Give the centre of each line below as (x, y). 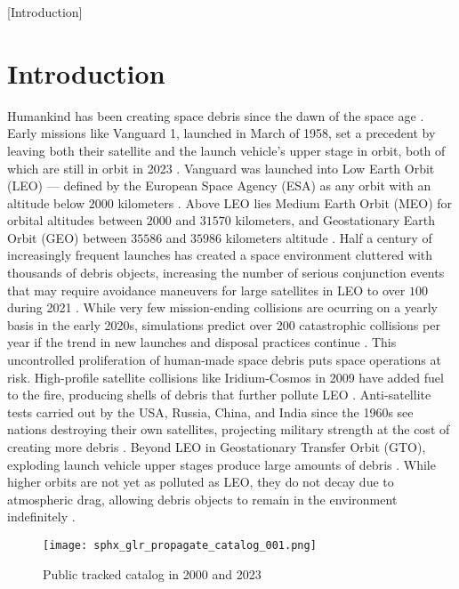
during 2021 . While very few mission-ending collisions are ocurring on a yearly (222, 307)
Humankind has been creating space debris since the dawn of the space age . (216, 115)
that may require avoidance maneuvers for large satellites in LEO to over (206, 290)
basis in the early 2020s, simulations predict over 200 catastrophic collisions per (224, 324)
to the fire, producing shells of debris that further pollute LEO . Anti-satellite (219, 395)
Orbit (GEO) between (67, 237)
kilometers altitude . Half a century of (329, 237)
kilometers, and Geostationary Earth (335, 220)
